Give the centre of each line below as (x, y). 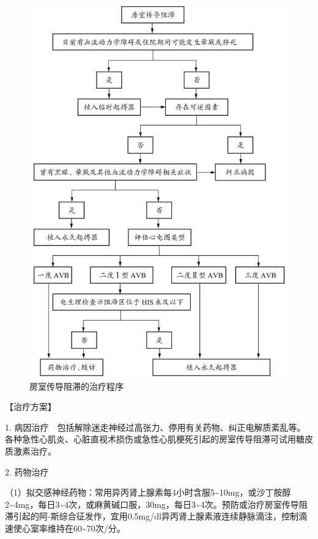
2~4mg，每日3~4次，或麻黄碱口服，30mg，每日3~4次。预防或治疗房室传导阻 (156, 504)
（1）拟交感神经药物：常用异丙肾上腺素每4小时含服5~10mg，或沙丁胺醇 (148, 492)
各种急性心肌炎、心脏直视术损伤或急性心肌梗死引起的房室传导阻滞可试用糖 (155, 439)
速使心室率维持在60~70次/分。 (65, 528)
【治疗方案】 (31, 407)
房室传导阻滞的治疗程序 (76, 386)
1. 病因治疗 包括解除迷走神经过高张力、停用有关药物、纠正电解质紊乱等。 (155, 427)
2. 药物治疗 (27, 471)
